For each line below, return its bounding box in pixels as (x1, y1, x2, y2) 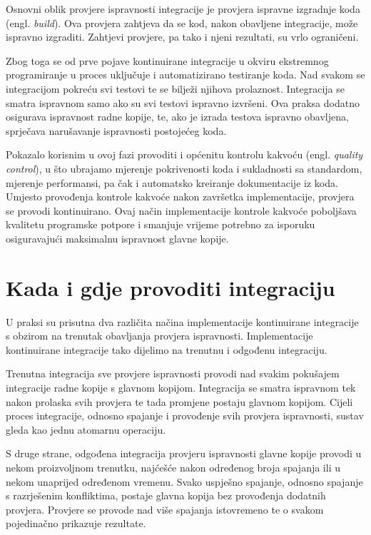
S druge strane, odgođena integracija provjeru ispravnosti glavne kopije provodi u (6, 446, 362, 461)
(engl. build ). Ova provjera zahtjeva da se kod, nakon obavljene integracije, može (6, 15, 358, 30)
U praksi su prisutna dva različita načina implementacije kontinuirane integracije (6, 314, 359, 329)
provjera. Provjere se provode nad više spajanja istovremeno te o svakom (6, 501, 324, 516)
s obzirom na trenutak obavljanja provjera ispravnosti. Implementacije (6, 328, 313, 343)
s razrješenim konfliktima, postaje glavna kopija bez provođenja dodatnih (6, 488, 326, 503)
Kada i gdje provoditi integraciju (6, 272, 335, 302)
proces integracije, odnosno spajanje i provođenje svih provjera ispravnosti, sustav (6, 408, 364, 423)
